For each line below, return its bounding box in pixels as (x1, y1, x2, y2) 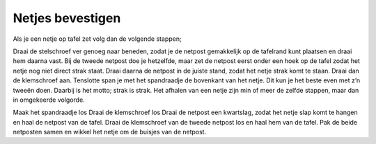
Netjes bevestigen (13, 10, 121, 26)
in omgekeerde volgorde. (13, 96, 85, 104)
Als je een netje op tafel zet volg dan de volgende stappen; (13, 35, 182, 43)
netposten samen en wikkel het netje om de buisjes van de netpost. (13, 128, 207, 136)
